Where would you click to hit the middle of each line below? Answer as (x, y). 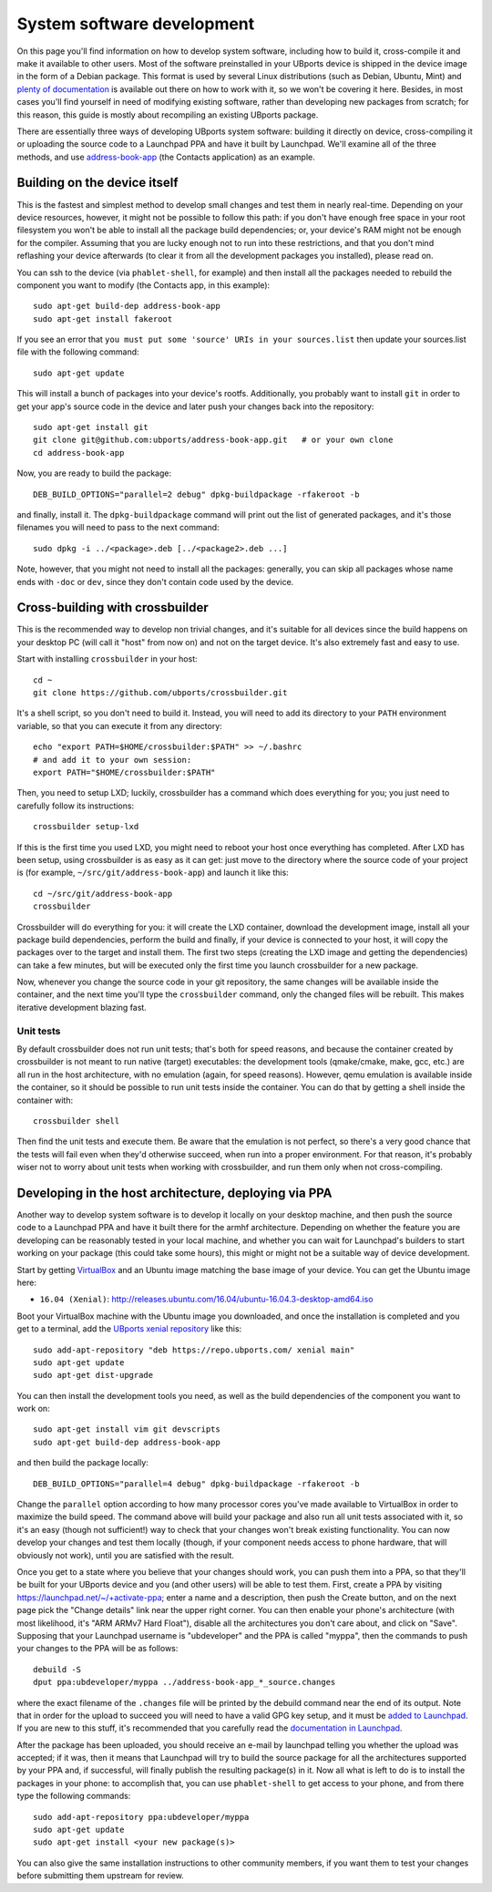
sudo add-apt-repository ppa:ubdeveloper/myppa (141, 1817)
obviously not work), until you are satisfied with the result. (125, 1555)
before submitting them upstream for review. (100, 1876)
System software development (136, 24)
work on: (33, 1409)
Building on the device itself (97, 183)
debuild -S (57, 1669)
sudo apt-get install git (91, 427)
